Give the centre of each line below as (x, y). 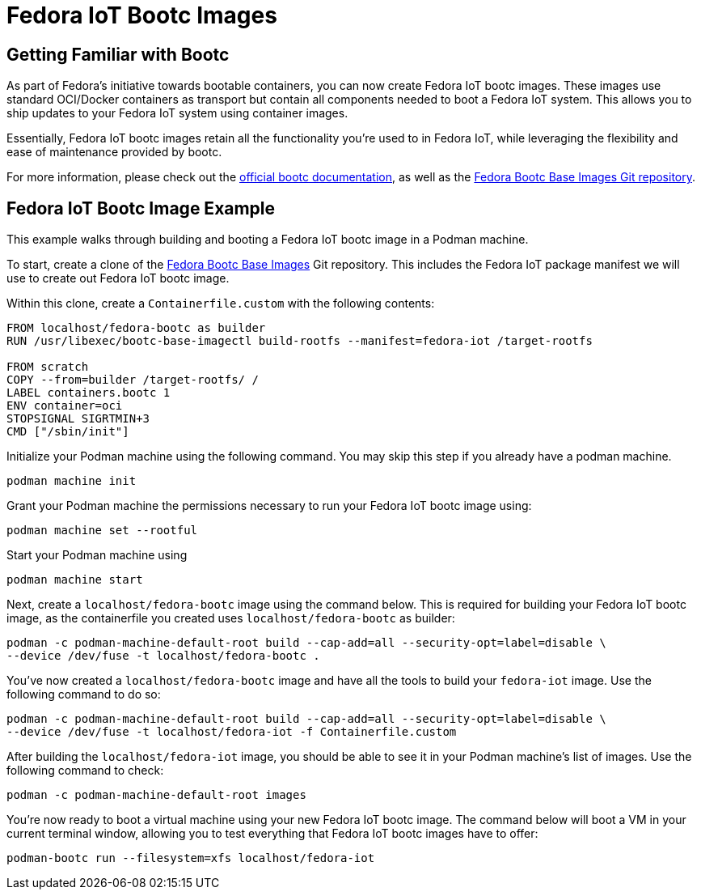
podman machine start (75, 580)
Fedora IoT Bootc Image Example (141, 208)
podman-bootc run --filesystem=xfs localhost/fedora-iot (191, 858)
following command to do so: (84, 694)
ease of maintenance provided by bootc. (114, 152)
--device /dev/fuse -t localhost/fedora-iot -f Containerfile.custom (232, 732)
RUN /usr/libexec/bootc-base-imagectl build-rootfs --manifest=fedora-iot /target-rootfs (300, 341)
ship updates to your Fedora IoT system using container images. (177, 113)
